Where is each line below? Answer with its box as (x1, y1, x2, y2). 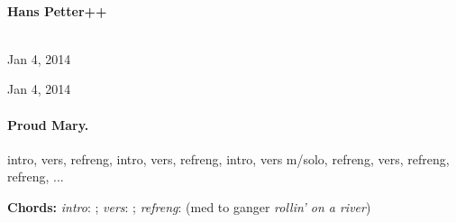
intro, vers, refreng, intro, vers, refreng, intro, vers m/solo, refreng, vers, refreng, (7, 149, 450, 168)
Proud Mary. (7, 115, 89, 134)
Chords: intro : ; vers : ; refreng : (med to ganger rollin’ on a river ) (7, 197, 371, 216)
